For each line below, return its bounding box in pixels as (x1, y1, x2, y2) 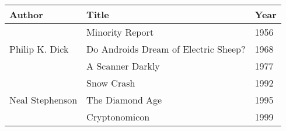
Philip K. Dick (9, 42, 69, 56)
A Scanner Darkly (86, 59, 160, 73)
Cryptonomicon (86, 110, 150, 123)
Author (9, 8, 43, 21)
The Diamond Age (86, 93, 162, 106)
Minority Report (86, 25, 154, 39)
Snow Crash (86, 76, 135, 89)
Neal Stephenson (9, 93, 78, 106)
